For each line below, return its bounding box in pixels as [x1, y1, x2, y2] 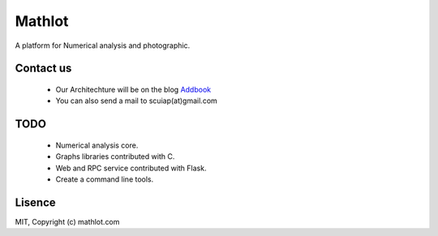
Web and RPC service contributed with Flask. [55, 163, 207, 173]
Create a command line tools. [55, 174, 154, 184]
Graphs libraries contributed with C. [55, 152, 175, 161]
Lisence [15, 195, 56, 209]
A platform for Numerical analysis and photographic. [15, 41, 191, 50]
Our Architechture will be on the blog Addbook [55, 84, 211, 94]
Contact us [15, 62, 72, 75]
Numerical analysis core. [55, 140, 139, 150]
